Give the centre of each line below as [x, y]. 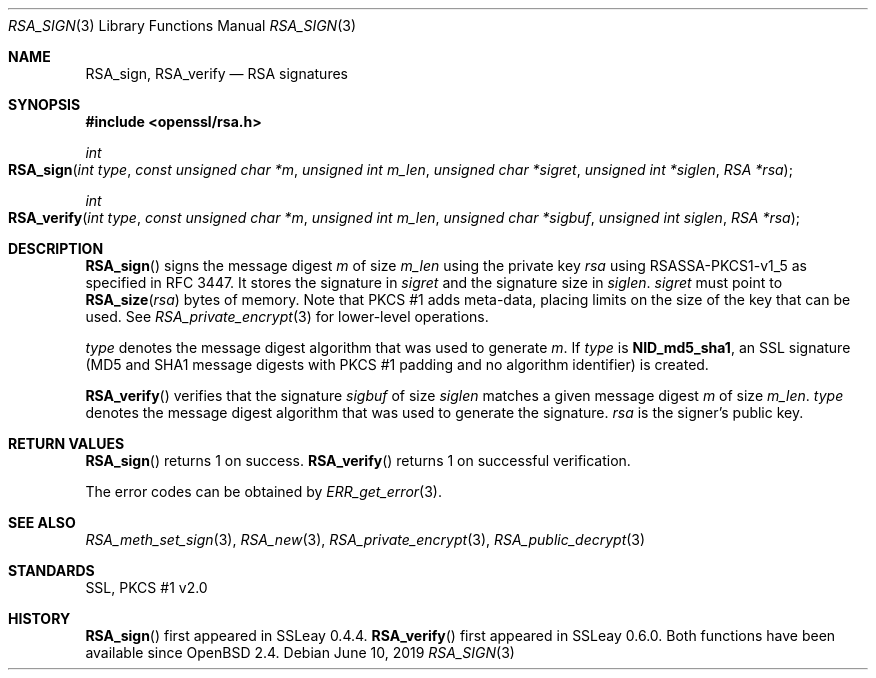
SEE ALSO [42, 522]
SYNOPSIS [44, 104]
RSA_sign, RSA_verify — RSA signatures [216, 73]
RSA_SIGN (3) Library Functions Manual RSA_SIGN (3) [182, 25]
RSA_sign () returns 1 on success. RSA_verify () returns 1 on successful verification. [358, 460]
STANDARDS [51, 570]
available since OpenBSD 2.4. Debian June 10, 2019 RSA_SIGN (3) [300, 652]
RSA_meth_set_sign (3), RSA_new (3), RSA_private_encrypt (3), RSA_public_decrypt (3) [365, 539]
